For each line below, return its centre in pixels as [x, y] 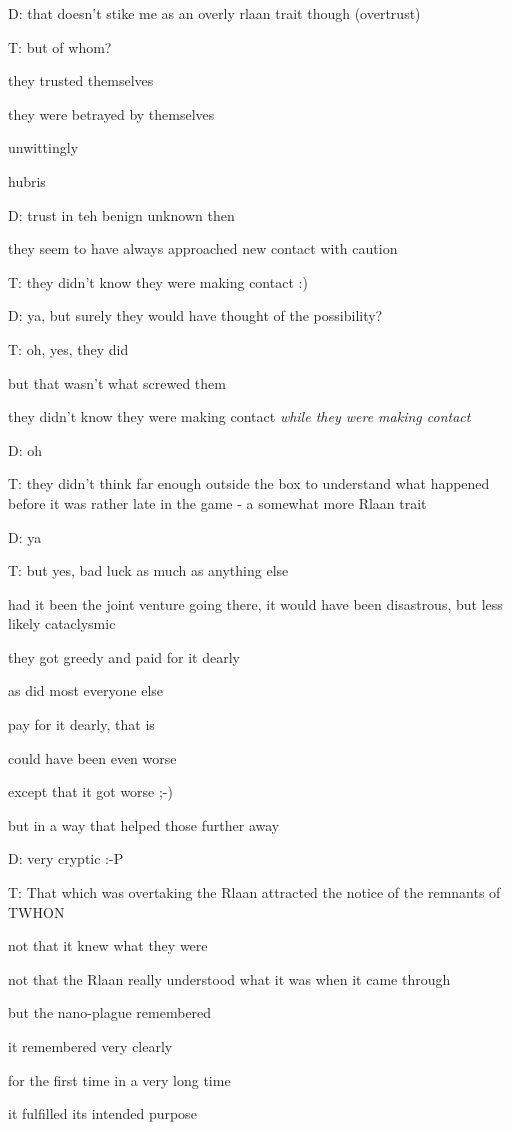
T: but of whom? [60, 46]
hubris [27, 180]
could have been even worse [92, 757]
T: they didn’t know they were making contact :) [158, 281]
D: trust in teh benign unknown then [121, 214]
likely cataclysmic [62, 623]
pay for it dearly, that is [81, 724]
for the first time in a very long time [119, 1079]
